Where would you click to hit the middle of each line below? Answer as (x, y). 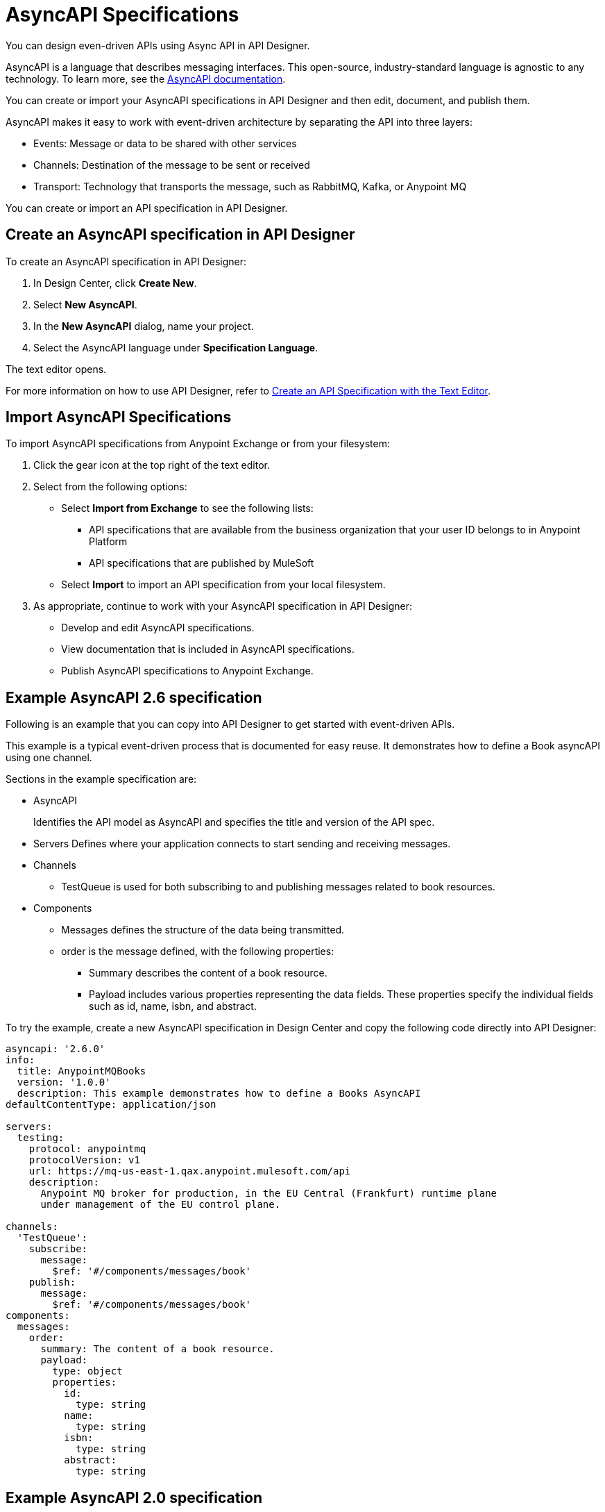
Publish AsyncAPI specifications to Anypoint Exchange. (187, 671)
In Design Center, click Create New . (115, 283)
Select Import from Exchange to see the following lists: (187, 508)
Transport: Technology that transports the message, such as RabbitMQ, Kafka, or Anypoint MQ (250, 186)
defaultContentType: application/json (111, 1105)
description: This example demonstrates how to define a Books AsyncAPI (219, 1094)
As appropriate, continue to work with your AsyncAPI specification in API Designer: (223, 606)
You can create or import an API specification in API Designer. (147, 208)
